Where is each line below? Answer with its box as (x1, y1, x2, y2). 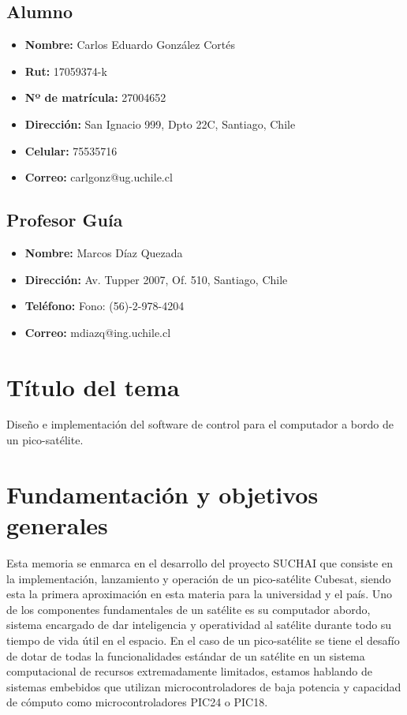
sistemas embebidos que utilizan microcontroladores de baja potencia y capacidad (6, 678, 401, 694)
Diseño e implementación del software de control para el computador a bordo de (6, 416, 394, 432)
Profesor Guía (6, 208, 123, 232)
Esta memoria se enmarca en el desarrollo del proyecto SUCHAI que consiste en (6, 554, 393, 571)
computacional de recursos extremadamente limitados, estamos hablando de (6, 663, 373, 679)
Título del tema (6, 370, 180, 402)
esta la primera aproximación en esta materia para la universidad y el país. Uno (6, 586, 392, 602)
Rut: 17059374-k (24, 62, 107, 79)
